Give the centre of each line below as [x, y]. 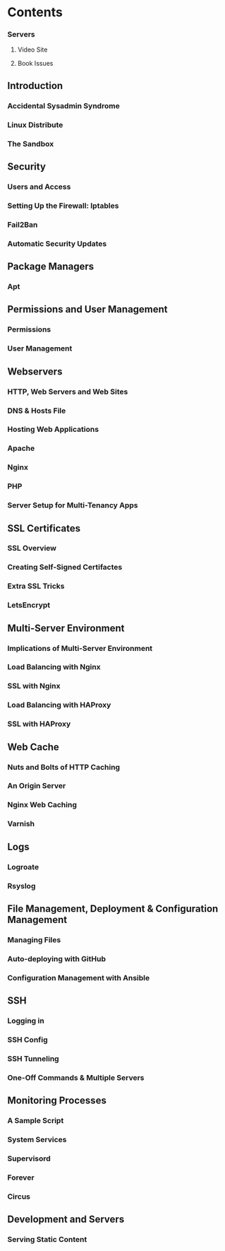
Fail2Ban [23, 225]
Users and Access [39, 187]
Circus [19, 1197]
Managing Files [34, 939]
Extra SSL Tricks [36, 586]
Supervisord [29, 1158]
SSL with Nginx [34, 686]
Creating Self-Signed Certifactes [65, 568]
